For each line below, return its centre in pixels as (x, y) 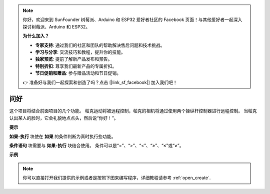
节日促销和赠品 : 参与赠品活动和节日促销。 (78, 73)
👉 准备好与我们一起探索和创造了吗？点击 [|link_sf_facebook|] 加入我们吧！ (100, 82)
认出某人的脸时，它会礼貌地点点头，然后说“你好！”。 (64, 118)
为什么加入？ (36, 36)
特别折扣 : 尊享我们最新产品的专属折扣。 (76, 66)
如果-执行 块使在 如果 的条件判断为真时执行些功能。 (62, 136)
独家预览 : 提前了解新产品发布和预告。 (74, 59)
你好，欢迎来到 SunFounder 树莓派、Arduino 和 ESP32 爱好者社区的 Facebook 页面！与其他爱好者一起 (128, 19)
